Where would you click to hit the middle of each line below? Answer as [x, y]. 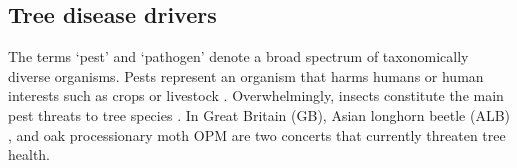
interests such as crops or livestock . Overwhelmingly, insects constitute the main [256, 95]
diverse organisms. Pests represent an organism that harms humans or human [246, 75]
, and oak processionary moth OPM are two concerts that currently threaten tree [257, 134]
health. [29, 154]
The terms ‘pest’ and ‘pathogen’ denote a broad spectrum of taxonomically [238, 56]
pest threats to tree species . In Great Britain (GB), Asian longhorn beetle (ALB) [259, 114]
